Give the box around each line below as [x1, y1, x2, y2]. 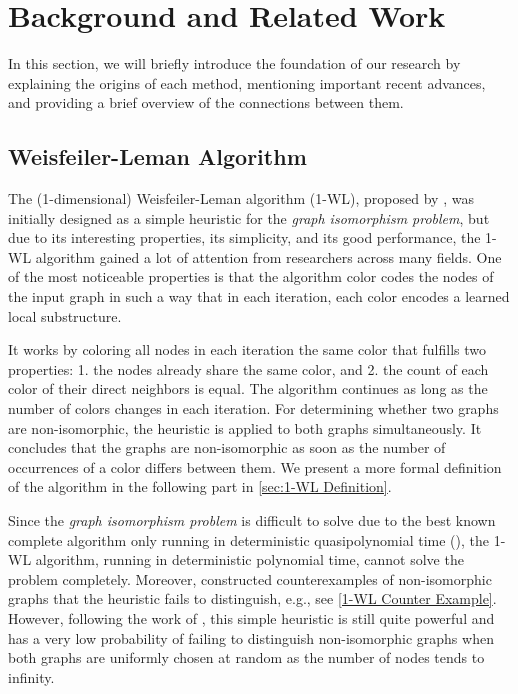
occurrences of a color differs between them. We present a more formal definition [8, 456, 502, 477]
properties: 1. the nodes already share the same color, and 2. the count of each [8, 358, 489, 379]
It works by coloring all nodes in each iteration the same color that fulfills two [8, 339, 487, 360]
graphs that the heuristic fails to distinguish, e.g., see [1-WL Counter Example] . [8, 588, 497, 609]
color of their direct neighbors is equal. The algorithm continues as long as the [8, 378, 488, 399]
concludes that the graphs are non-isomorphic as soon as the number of [8, 437, 446, 458]
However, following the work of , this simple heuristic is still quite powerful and [8, 607, 495, 628]
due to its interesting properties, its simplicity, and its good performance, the [8, 227, 481, 248]
